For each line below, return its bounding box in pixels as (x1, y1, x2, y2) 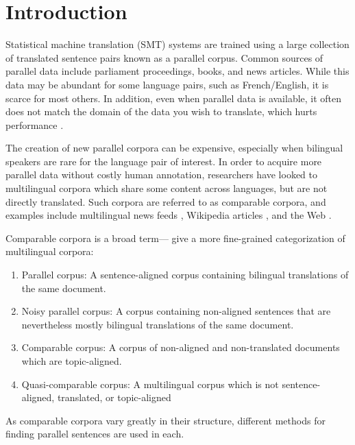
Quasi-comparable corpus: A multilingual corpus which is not (21, 376, 279, 391)
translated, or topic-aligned (57, 390, 171, 405)
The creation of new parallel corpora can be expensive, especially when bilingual (5, 141, 343, 155)
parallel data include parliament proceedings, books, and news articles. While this (5, 64, 350, 78)
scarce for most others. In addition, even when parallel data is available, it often (5, 91, 342, 105)
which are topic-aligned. (21, 354, 122, 368)
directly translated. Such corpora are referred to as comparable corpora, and (5, 194, 326, 208)
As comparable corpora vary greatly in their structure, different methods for (5, 413, 326, 427)
